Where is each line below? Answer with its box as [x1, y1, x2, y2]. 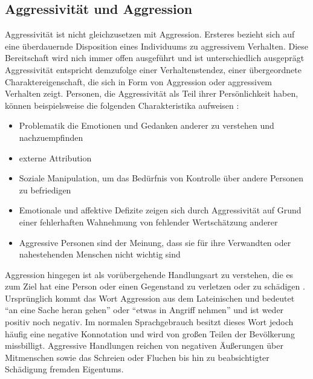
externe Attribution [19, 151, 92, 164]
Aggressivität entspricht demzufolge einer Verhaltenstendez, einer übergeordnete [5, 63, 302, 76]
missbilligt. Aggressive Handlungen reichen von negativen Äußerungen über [5, 339, 283, 352]
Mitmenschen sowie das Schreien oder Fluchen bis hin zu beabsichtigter [5, 351, 269, 363]
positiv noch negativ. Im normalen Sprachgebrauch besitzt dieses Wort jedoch [5, 316, 294, 328]
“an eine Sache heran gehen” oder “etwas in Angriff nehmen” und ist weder [5, 303, 284, 316]
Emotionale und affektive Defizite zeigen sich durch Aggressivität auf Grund [19, 204, 302, 216]
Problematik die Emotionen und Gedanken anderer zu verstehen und [19, 119, 274, 132]
